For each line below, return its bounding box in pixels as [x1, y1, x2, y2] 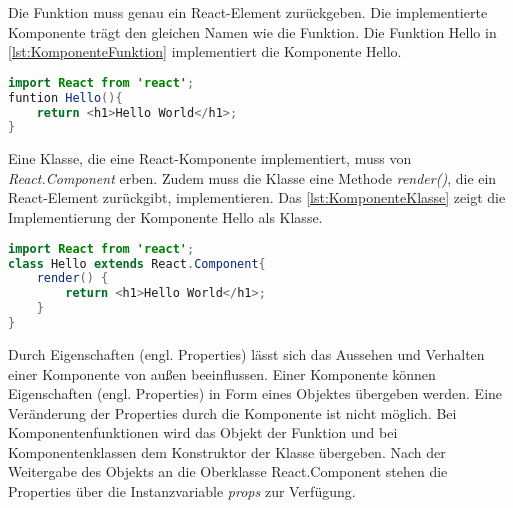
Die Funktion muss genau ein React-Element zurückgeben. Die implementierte [8, 2, 488, 22]
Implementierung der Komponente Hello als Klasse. [8, 207, 323, 228]
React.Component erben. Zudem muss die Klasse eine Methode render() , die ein [8, 167, 497, 188]
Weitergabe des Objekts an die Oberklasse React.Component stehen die [8, 461, 448, 482]
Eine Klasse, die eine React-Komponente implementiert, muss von [8, 148, 412, 169]
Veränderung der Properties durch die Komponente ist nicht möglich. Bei [8, 402, 457, 423]
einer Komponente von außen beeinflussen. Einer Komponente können [8, 363, 436, 384]
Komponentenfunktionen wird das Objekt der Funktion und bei [8, 422, 398, 443]
